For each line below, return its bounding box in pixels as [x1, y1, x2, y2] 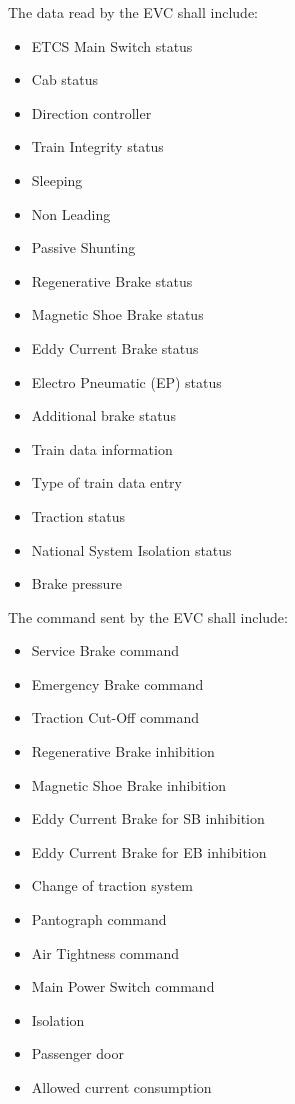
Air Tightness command [31, 942, 179, 963]
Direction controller [31, 102, 152, 123]
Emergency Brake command [31, 673, 204, 694]
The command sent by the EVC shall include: [8, 606, 288, 627]
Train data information [31, 438, 173, 459]
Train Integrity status [31, 136, 164, 157]
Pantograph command [31, 909, 167, 930]
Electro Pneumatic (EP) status [31, 371, 222, 392]
